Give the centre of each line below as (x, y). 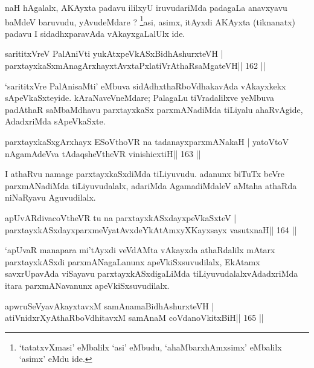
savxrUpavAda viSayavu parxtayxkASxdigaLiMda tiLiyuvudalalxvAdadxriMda (152, 273)
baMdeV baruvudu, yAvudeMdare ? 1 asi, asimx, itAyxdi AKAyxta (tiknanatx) (150, 21)
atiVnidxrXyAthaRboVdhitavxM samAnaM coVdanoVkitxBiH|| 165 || (134, 318)
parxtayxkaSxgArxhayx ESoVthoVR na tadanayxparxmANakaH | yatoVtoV (147, 141)
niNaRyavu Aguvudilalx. (50, 197)
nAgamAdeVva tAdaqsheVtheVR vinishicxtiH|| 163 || (103, 153)
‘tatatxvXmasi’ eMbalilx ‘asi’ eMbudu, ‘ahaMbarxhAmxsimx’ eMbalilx (150, 347)
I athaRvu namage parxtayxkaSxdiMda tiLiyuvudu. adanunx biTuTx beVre (145, 174)
